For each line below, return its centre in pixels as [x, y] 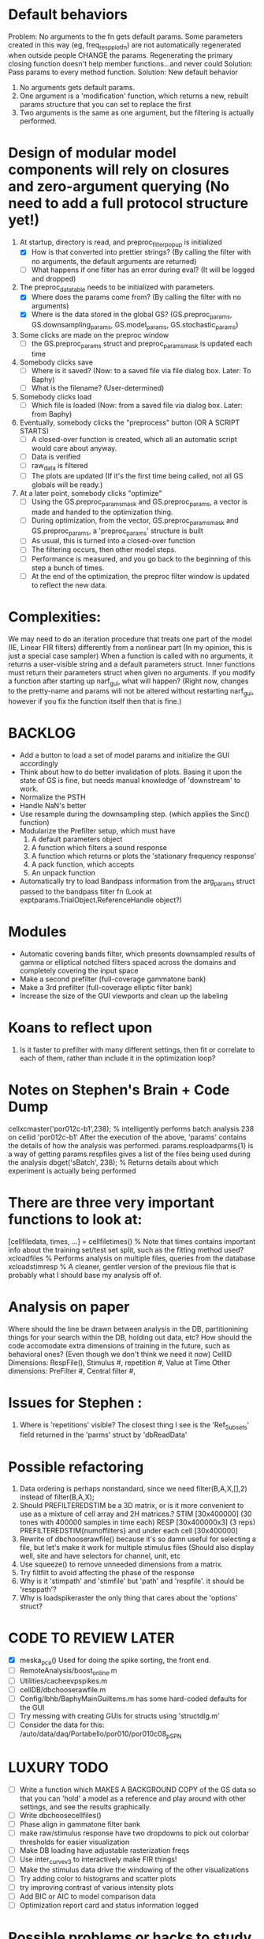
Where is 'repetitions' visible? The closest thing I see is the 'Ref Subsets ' [134, 1425]
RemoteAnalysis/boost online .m [68, 1672]
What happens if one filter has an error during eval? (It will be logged [143, 270]
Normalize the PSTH [53, 797]
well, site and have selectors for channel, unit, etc [100, 1556]
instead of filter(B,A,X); [57, 1497]
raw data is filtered [59, 467]
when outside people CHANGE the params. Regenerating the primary [121, 55]
